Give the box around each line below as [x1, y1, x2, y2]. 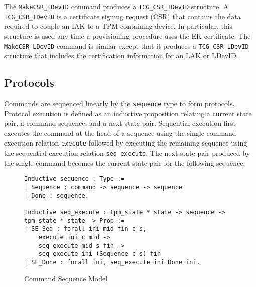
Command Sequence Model [24, 273, 108, 283]
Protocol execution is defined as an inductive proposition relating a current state [4, 108, 252, 118]
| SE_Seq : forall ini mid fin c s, [24, 225, 147, 233]
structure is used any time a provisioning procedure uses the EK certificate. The [4, 30, 251, 41]
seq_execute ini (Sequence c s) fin [38, 250, 161, 258]
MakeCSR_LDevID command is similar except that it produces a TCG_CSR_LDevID [4, 40, 249, 51]
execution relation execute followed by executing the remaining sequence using [4, 137, 247, 148]
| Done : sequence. [24, 192, 89, 199]
